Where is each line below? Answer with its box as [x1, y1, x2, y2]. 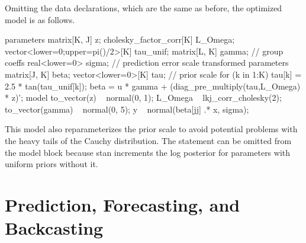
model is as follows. [5, 13, 75, 25]
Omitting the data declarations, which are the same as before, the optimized [5, 2, 282, 14]
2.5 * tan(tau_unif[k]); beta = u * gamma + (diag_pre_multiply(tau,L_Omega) [5, 79, 301, 92]
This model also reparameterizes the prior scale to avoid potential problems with [5, 123, 298, 135]
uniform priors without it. [5, 158, 98, 170]
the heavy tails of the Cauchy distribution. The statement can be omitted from [5, 134, 292, 146]
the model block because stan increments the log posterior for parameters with [5, 146, 291, 158]
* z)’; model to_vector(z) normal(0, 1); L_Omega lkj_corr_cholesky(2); [5, 91, 282, 104]
